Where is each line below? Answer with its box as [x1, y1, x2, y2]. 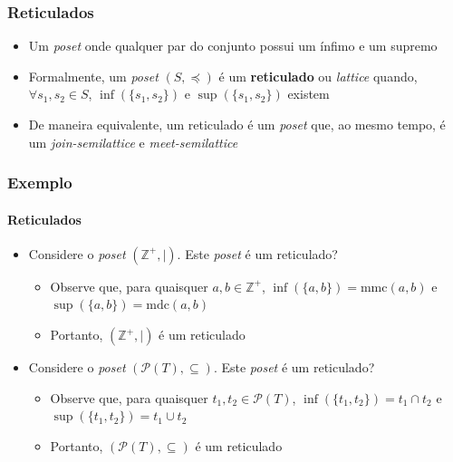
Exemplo [7, 171, 72, 194]
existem [287, 84, 330, 103]
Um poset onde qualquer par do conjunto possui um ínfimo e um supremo [28, 36, 438, 55]
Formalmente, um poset [28, 66, 159, 85]
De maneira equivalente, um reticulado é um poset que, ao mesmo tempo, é [28, 115, 446, 133]
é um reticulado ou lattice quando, [218, 66, 418, 85]
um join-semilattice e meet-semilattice [28, 132, 238, 151]
